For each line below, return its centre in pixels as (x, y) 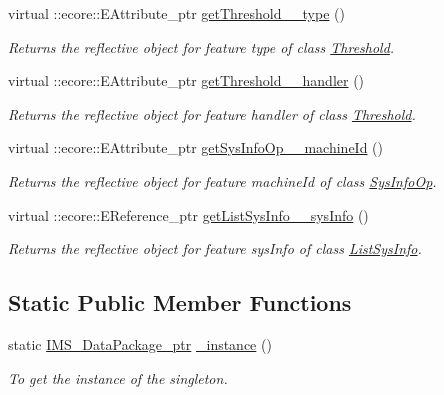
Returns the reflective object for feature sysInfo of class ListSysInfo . (215, 248)
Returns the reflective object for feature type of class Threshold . (201, 46)
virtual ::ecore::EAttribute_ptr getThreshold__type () (176, 13)
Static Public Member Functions (180, 302)
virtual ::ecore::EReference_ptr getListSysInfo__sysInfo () (188, 214)
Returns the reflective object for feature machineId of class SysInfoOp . (222, 180)
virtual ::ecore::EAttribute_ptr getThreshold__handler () (186, 80)
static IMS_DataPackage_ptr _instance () (140, 343)
